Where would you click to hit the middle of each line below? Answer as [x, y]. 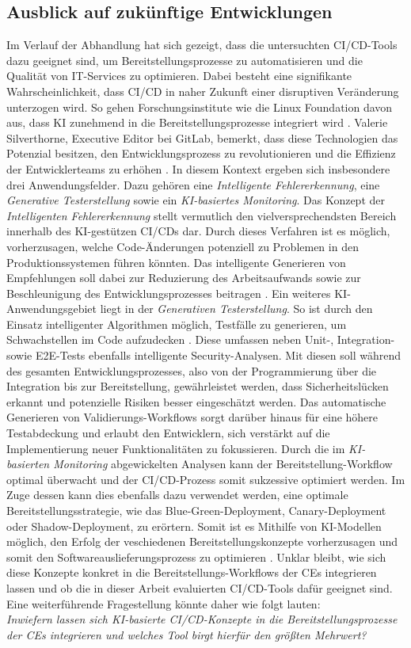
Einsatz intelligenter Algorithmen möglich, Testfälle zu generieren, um [177, 324]
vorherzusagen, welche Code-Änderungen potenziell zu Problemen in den [183, 246]
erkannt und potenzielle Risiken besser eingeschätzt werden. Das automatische [196, 401]
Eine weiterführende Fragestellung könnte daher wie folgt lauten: [164, 603]
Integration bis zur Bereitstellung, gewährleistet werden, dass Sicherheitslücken [198, 386]
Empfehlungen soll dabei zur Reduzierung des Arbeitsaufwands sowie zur [184, 278]
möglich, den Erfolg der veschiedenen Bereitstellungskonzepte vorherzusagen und [202, 541]
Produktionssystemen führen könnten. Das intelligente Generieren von [176, 262]
